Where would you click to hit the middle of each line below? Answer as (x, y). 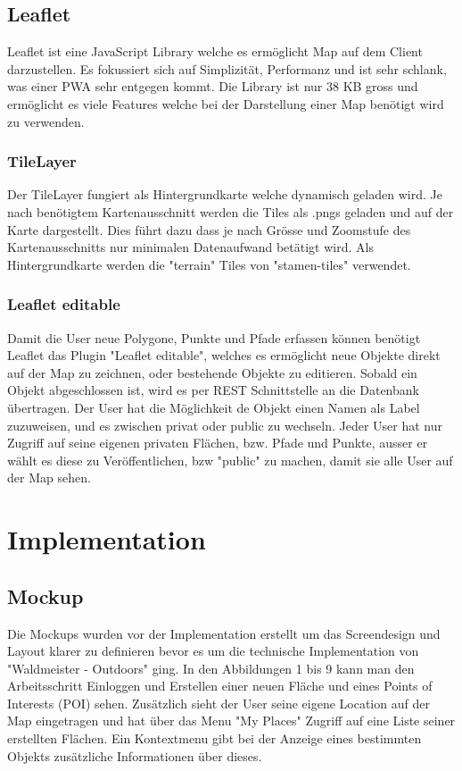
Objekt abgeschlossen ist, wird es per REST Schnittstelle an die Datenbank (213, 390)
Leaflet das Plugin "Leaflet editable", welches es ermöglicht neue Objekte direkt (224, 355)
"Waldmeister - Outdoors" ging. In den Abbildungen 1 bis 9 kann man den (211, 668)
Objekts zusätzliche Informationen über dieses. (135, 755)
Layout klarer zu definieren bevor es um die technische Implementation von (213, 651)
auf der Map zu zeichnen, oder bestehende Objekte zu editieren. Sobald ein (212, 372)
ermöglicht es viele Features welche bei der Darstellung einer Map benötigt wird (226, 103)
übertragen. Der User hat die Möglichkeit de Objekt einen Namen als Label (214, 407)
